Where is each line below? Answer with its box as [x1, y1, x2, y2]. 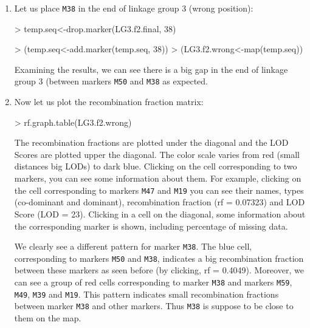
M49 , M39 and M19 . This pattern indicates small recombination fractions [14, 287, 279, 300]
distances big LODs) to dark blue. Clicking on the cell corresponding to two [14, 160, 297, 173]
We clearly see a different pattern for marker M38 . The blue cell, [14, 240, 252, 253]
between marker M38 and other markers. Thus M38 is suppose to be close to [14, 299, 294, 312]
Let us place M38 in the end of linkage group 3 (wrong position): [14, 2, 253, 14]
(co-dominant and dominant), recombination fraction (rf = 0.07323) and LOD [14, 196, 305, 208]
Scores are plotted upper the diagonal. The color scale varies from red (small [14, 148, 300, 160]
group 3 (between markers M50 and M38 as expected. [14, 75, 208, 87]
